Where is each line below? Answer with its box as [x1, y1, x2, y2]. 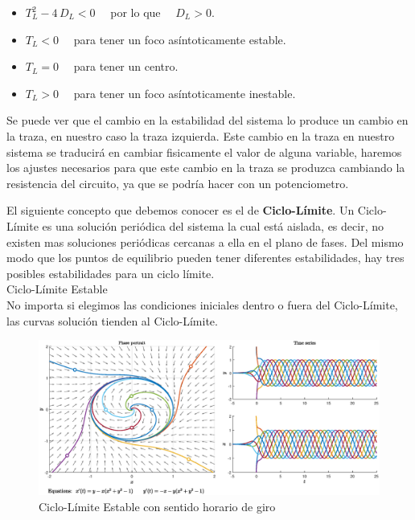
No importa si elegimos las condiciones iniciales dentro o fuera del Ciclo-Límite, [6, 296, 398, 313]
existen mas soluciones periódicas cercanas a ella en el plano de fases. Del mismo [6, 233, 404, 250]
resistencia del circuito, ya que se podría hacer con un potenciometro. [6, 174, 349, 191]
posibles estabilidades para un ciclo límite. [6, 264, 215, 281]
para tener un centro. [73, 58, 179, 75]
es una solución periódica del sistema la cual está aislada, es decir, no [42, 217, 384, 234]
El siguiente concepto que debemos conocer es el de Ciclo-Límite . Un [6, 202, 355, 219]
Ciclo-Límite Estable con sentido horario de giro [39, 497, 276, 514]
